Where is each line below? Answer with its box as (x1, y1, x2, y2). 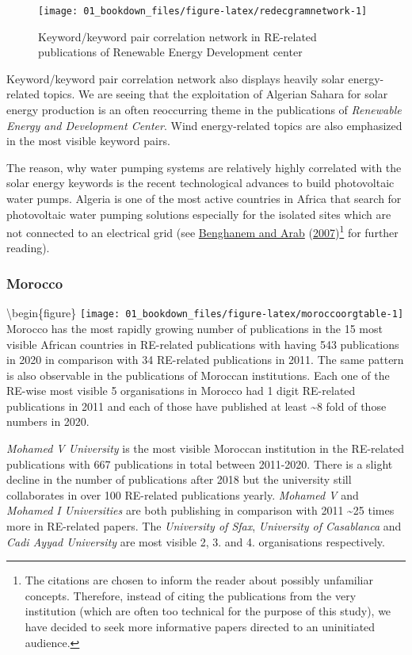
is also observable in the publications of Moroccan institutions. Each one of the (6, 366, 390, 383)
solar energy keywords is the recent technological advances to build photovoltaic (6, 174, 395, 191)
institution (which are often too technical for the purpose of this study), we (25, 603, 391, 619)
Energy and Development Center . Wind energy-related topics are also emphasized (6, 117, 402, 133)
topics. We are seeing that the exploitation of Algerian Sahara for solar (43, 86, 388, 102)
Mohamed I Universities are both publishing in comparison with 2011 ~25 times (6, 502, 395, 519)
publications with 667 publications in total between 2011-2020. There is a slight (6, 455, 393, 472)
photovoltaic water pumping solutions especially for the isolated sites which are (6, 205, 391, 222)
